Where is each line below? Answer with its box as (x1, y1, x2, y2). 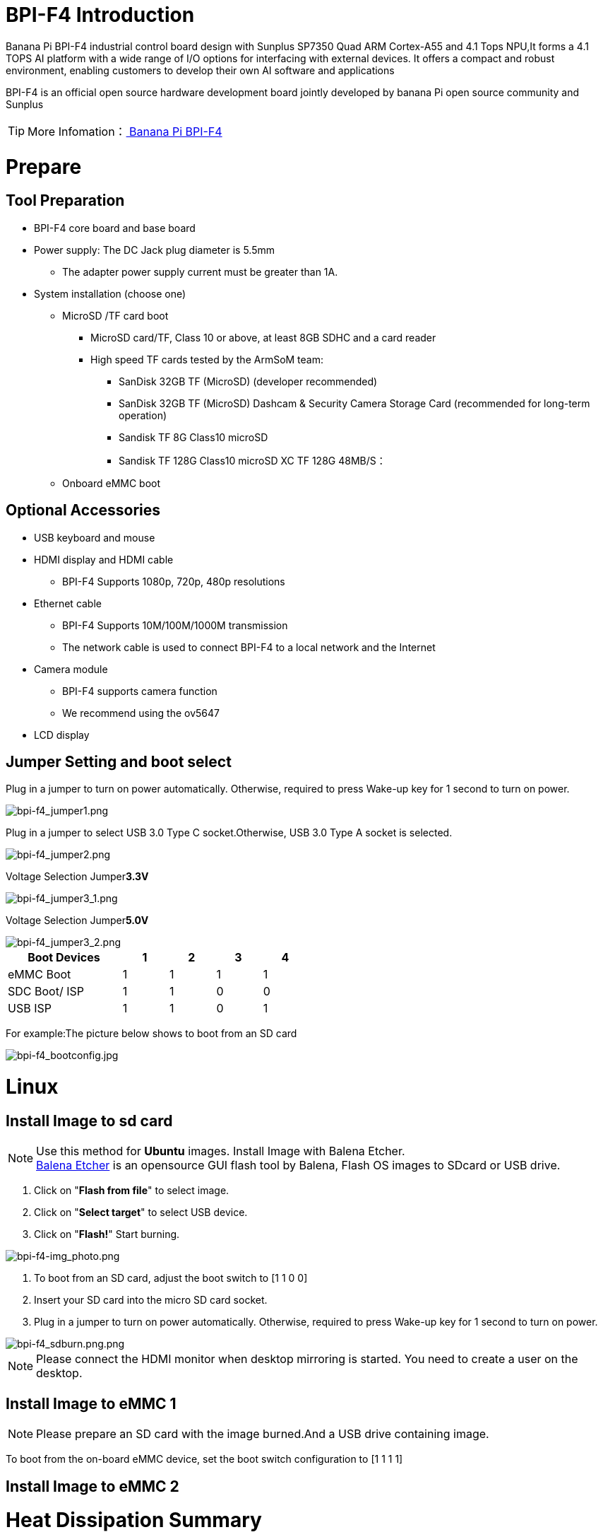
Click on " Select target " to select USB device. (34, 1206, 248, 1219)
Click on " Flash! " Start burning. (34, 1228, 180, 1241)
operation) (119, 409, 167, 421)
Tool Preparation (6, 192, 125, 210)
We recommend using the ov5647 (62, 706, 220, 719)
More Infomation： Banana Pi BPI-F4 (28, 124, 222, 139)
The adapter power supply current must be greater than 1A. (62, 265, 338, 278)
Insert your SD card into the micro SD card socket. (34, 1294, 268, 1307)
